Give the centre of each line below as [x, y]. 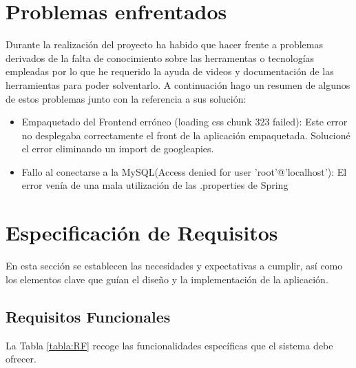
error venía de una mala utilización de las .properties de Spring [155, 185]
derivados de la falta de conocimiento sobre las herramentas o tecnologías [160, 58]
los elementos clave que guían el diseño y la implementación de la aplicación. [167, 279]
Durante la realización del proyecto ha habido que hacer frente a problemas [164, 44]
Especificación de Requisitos [142, 233]
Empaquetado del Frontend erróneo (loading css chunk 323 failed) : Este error [185, 122]
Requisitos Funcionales [88, 316]
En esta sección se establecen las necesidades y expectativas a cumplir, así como [174, 266]
